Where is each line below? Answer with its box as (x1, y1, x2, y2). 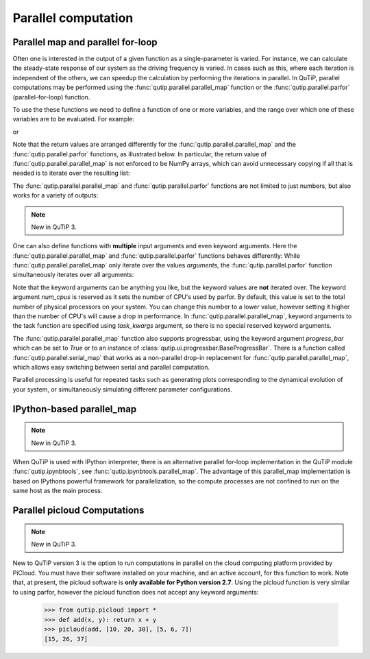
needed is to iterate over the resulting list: (12, 169, 130, 178)
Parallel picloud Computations (12, 504, 145, 516)
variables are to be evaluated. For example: (12, 115, 135, 123)
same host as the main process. (12, 487, 103, 495)
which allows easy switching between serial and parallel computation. (12, 363, 210, 371)
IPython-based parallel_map (12, 403, 137, 415)
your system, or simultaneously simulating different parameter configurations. (12, 385, 232, 394)
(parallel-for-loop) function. (12, 93, 90, 101)
